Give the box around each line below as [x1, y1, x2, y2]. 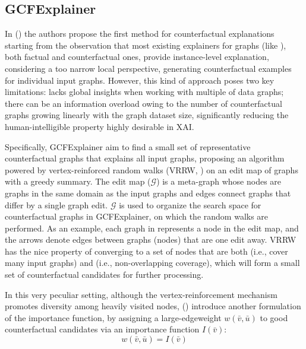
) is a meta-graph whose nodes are [156, 175, 282, 188]
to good [260, 311, 288, 323]
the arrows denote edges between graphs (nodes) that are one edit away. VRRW [5, 233, 296, 246]
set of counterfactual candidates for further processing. [5, 268, 204, 281]
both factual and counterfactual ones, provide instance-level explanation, [5, 50, 269, 63]
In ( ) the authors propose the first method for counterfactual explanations [5, 27, 275, 40]
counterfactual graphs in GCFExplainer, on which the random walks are [5, 210, 269, 223]
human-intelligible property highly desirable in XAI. [5, 120, 194, 132]
